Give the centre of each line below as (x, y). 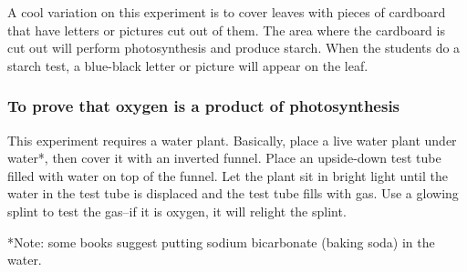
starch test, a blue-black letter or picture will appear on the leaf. (188, 65)
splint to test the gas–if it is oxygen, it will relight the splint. (177, 211)
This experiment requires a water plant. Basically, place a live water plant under (232, 140)
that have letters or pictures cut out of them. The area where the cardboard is (226, 30)
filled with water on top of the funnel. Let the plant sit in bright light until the (228, 175)
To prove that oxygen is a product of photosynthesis (204, 106)
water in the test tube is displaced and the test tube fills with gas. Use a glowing (233, 193)
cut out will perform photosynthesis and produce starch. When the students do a (234, 48)
